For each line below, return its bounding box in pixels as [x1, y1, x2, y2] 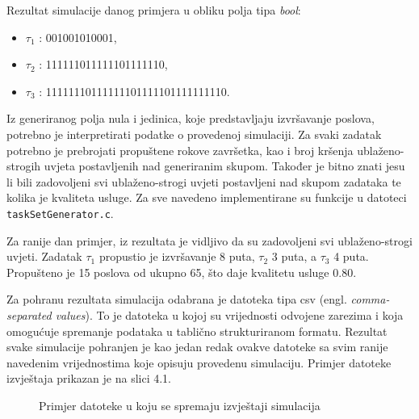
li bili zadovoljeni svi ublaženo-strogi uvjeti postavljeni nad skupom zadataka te [6, 173, 401, 190]
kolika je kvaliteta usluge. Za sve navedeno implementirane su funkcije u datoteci [6, 189, 407, 206]
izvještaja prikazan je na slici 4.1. [6, 370, 171, 387]
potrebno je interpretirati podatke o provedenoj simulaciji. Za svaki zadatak [6, 125, 382, 142]
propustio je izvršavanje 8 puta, [98, 248, 255, 265]
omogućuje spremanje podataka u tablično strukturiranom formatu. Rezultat [6, 322, 388, 339]
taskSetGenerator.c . [6, 204, 114, 221]
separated [6, 306, 52, 323]
